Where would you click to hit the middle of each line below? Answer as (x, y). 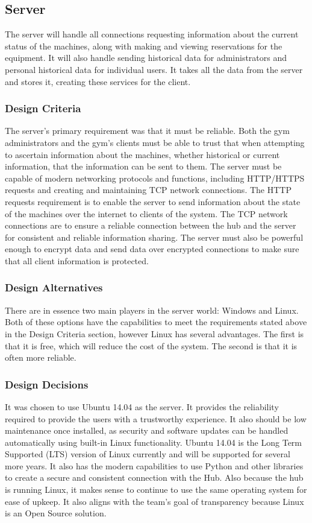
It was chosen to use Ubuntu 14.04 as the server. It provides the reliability (142, 406)
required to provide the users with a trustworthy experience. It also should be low (156, 418)
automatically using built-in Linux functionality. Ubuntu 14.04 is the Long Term (153, 442)
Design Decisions (47, 384)
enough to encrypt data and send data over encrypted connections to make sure (152, 249)
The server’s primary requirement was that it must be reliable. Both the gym (147, 131)
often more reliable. (41, 357)
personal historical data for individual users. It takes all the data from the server (154, 69)
